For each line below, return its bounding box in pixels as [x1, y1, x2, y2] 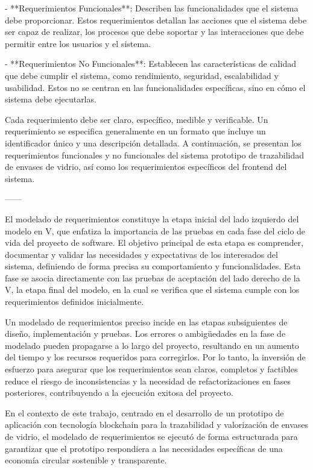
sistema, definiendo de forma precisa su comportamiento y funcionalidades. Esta [5, 260, 301, 272]
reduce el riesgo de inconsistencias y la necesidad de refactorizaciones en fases [5, 374, 291, 387]
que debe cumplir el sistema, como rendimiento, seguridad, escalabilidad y [5, 69, 279, 81]
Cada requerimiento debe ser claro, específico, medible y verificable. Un [5, 113, 268, 125]
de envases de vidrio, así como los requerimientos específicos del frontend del [5, 160, 287, 173]
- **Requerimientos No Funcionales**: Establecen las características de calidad [5, 57, 296, 70]
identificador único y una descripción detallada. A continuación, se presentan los [5, 136, 302, 149]
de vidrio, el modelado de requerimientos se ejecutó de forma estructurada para [5, 430, 298, 442]
